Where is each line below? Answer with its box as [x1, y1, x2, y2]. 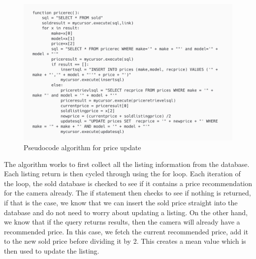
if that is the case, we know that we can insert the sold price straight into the [4, 197, 238, 207]
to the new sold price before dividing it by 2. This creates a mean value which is [4, 236, 246, 246]
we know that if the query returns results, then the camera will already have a [4, 217, 240, 227]
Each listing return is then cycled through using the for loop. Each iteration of [4, 168, 241, 179]
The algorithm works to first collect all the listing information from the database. [4, 159, 250, 169]
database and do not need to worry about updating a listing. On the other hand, [4, 207, 248, 217]
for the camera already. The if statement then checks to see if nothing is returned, [4, 188, 251, 198]
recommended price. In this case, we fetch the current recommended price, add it [4, 226, 249, 236]
